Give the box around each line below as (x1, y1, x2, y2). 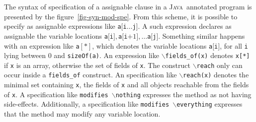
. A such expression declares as (138, 21, 232, 31)
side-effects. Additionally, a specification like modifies (4, 99, 170, 109)
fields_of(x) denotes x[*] (165, 50, 250, 61)
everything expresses (176, 99, 243, 109)
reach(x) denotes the (183, 69, 249, 80)
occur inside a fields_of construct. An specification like (4, 69, 177, 80)
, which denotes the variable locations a (92, 40, 213, 51)
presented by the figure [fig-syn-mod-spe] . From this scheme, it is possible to (4, 11, 238, 21)
